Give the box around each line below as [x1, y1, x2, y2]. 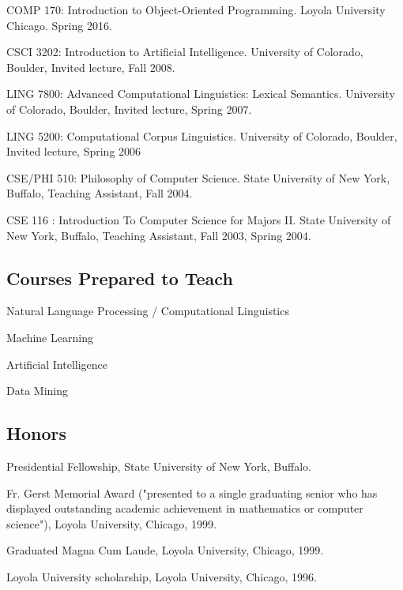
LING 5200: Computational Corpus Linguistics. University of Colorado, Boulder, [6, 127, 397, 144]
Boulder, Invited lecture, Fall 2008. [6, 58, 175, 75]
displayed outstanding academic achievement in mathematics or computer [6, 500, 363, 517]
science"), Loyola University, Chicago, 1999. [6, 515, 217, 532]
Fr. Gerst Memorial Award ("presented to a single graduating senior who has [6, 484, 378, 501]
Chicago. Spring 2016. [6, 17, 112, 33]
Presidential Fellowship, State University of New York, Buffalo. [6, 457, 311, 474]
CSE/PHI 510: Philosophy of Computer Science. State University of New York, [6, 169, 390, 186]
